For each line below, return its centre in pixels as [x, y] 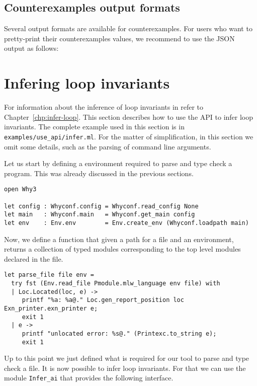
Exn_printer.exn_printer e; [51, 309]
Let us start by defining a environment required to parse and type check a [118, 163]
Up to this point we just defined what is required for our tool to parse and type [127, 358]
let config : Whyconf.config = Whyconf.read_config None [101, 206]
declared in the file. [34, 258]
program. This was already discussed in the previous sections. [99, 173]
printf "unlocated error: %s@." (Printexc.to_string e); [119, 333]
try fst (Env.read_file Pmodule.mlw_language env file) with [116, 284]
